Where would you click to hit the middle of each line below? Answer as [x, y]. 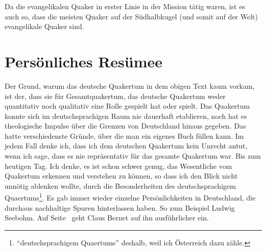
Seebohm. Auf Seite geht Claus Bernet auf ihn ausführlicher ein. [107, 218]
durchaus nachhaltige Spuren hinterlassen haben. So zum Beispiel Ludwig [120, 207]
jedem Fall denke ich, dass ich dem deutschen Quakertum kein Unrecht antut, [126, 146]
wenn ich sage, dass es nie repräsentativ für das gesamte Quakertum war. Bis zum [133, 156]
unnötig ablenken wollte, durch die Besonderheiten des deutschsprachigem [120, 185]
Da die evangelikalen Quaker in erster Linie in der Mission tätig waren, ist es [125, 6]
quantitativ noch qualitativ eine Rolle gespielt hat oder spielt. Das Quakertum [127, 106]
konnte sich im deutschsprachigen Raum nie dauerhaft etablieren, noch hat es [126, 116]
